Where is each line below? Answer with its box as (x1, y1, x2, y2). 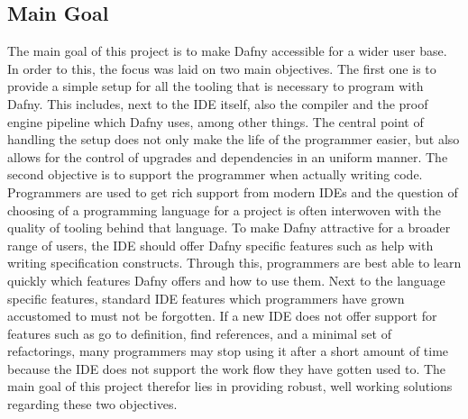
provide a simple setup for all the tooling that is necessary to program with (7, 77, 424, 96)
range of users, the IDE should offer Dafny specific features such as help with (7, 235, 434, 254)
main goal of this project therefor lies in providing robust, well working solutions (7, 377, 453, 396)
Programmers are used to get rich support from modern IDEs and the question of (7, 182, 458, 201)
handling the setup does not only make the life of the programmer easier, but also (7, 130, 460, 149)
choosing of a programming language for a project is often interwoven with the (7, 200, 442, 219)
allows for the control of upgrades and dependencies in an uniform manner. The (7, 147, 448, 166)
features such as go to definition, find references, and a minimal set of (7, 323, 391, 342)
